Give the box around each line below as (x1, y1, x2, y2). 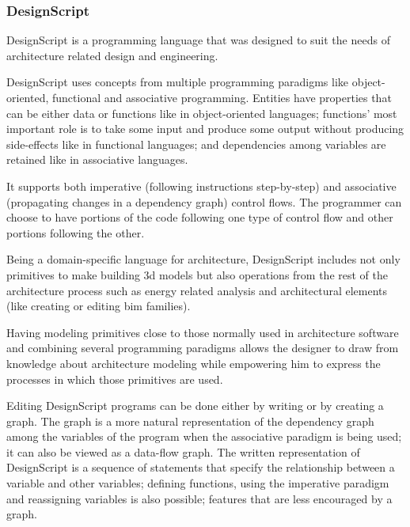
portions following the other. (6, 224, 145, 241)
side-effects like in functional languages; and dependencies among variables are (6, 135, 386, 152)
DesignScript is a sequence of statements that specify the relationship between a (6, 459, 395, 476)
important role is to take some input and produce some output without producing (6, 120, 404, 137)
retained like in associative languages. (6, 151, 188, 168)
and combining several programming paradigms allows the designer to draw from (6, 339, 399, 356)
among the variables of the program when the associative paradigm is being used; (6, 428, 402, 445)
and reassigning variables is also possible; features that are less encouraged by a (6, 490, 393, 506)
